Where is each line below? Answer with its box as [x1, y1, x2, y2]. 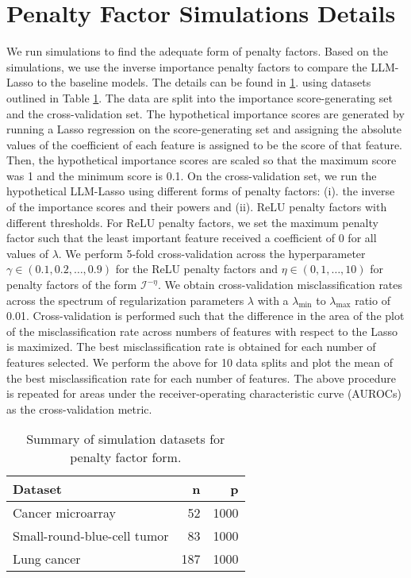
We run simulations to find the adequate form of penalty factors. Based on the [6, 43, 388, 60]
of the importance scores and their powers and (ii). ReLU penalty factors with [6, 198, 387, 215]
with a [257, 291, 289, 308]
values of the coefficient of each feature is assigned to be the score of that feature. [6, 136, 402, 152]
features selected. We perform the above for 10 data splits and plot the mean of [6, 354, 393, 370]
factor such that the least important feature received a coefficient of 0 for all [6, 229, 377, 246]
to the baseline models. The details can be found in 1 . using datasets [36, 74, 371, 91]
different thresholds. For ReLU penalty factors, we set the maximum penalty [6, 214, 378, 230]
